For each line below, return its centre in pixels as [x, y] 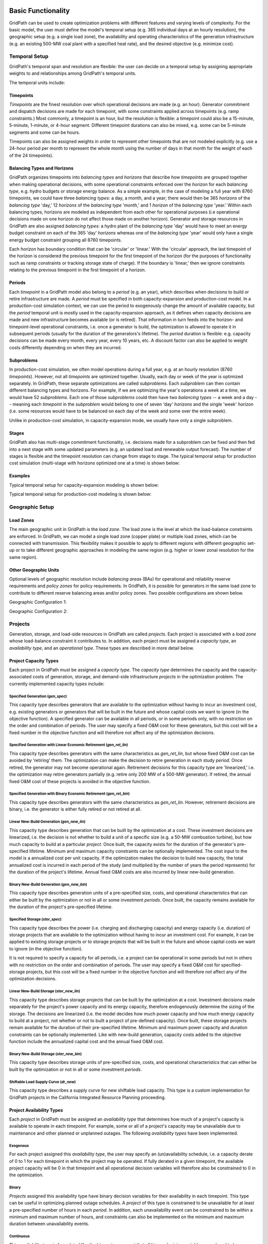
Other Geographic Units [34, 570]
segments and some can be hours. [45, 132]
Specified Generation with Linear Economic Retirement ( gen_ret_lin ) [69, 745]
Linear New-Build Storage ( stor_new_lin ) [45, 991]
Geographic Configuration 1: [38, 602]
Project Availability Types [36, 1110]
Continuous [19, 1237]
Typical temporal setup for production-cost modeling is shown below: [80, 494]
